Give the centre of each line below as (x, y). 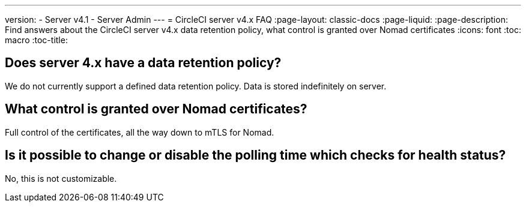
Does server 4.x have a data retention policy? (143, 63)
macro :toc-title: (36, 40)
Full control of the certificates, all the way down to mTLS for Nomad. (140, 132)
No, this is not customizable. (61, 178)
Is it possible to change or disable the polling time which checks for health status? (255, 155)
